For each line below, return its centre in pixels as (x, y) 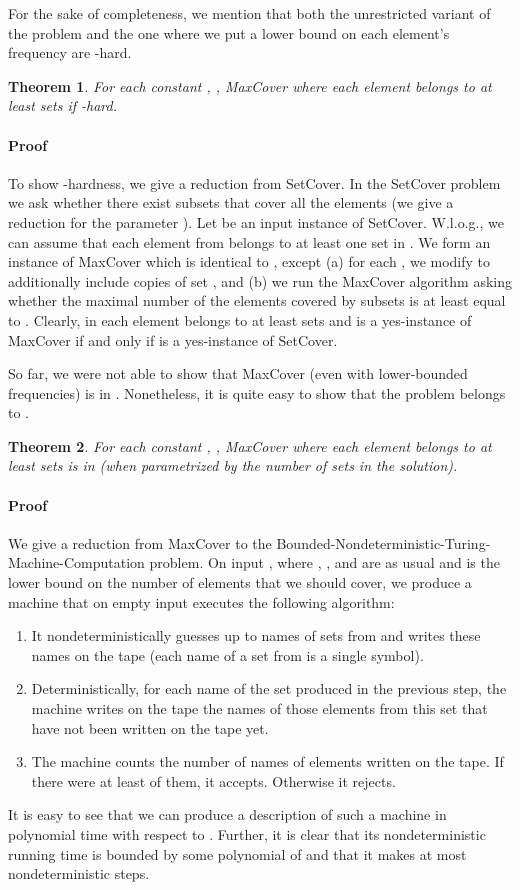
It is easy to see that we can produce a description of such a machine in (227, 814)
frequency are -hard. (70, 52)
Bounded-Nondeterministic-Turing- (383, 542)
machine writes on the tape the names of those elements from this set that (259, 708)
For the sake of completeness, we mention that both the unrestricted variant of (249, 13)
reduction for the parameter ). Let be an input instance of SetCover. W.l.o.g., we (256, 221)
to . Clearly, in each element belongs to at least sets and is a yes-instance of (240, 319)
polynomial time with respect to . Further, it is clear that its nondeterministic (247, 834)
